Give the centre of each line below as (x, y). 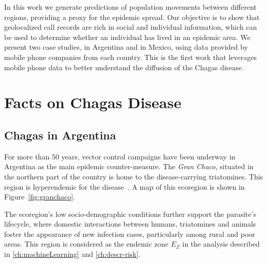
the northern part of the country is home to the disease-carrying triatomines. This (134, 176)
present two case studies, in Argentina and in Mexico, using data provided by (126, 47)
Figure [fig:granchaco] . (40, 197)
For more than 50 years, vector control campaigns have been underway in (120, 156)
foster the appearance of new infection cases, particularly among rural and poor (130, 234)
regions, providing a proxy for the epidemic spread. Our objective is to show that (132, 17)
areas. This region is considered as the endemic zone (86, 244)
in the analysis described (221, 244)
